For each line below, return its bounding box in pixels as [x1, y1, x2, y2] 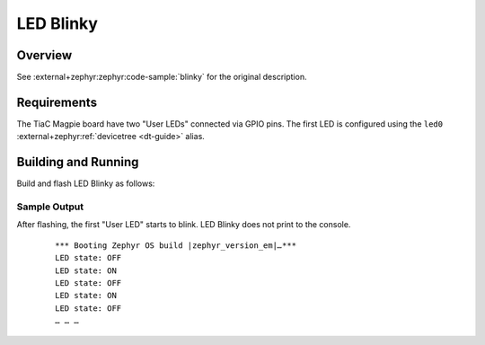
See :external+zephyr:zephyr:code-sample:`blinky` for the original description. [16, 72, 307, 83]
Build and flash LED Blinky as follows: [16, 178, 155, 189]
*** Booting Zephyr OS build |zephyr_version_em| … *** [55, 240, 296, 251]
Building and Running [16, 155, 139, 170]
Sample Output [16, 200, 84, 213]
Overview [16, 48, 73, 63]
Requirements [16, 94, 98, 110]
